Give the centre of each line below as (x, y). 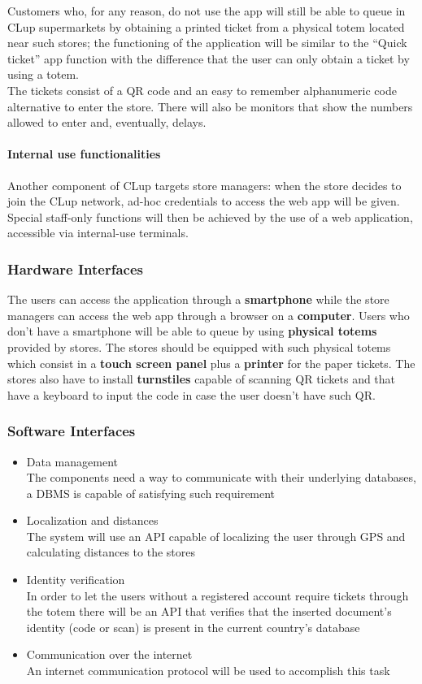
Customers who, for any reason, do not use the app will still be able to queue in (207, 11)
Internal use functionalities (84, 154)
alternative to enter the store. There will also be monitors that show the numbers (210, 106)
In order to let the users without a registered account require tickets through (218, 595)
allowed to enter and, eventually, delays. (107, 122)
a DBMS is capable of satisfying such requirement (151, 493)
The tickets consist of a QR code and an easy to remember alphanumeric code (202, 90)
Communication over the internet (109, 654)
